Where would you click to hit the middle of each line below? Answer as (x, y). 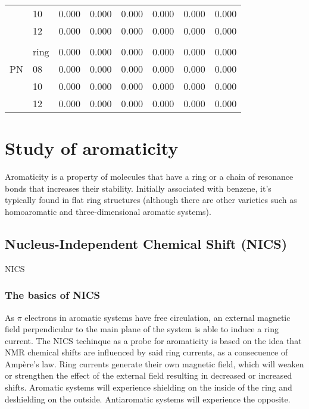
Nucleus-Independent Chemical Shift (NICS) (146, 243)
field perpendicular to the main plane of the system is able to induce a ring (142, 329)
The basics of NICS (53, 295)
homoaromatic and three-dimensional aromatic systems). (108, 211)
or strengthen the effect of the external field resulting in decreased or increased (149, 375)
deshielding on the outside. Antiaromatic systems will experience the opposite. (148, 399)
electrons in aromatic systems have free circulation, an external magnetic (157, 317)
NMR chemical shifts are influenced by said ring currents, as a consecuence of (146, 352)
